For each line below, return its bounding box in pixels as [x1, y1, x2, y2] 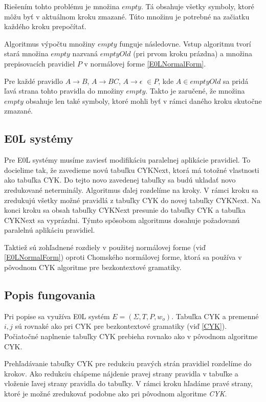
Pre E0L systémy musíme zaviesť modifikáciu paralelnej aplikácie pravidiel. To [4, 154, 251, 165]
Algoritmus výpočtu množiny [4, 38, 96, 49]
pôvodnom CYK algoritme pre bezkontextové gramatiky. [4, 262, 182, 273]
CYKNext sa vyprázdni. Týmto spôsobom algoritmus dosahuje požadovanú [4, 214, 240, 225]
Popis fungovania [4, 287, 96, 303]
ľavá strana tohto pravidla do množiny [4, 85, 124, 96]
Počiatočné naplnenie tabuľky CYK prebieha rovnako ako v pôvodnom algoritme [4, 331, 258, 342]
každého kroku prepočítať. [4, 21, 86, 32]
